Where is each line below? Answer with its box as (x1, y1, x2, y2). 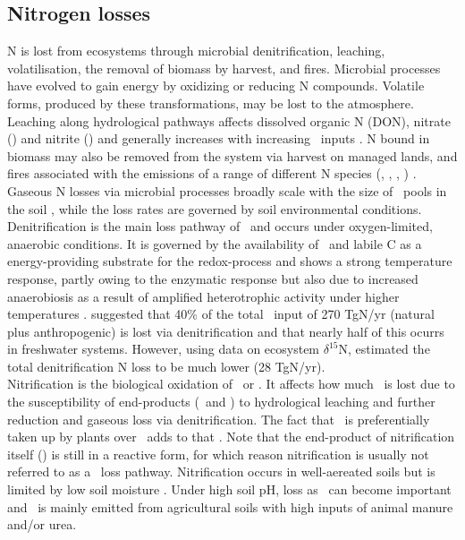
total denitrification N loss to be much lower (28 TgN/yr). (7, 356, 325, 375)
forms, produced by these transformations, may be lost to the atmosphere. (7, 93, 414, 112)
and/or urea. (7, 515, 77, 534)
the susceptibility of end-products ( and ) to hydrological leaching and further (7, 392, 435, 411)
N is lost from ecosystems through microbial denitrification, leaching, (7, 41, 385, 60)
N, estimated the (338, 339, 430, 358)
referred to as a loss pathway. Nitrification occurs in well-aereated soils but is (7, 462, 435, 481)
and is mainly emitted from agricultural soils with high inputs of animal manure (7, 497, 453, 516)
